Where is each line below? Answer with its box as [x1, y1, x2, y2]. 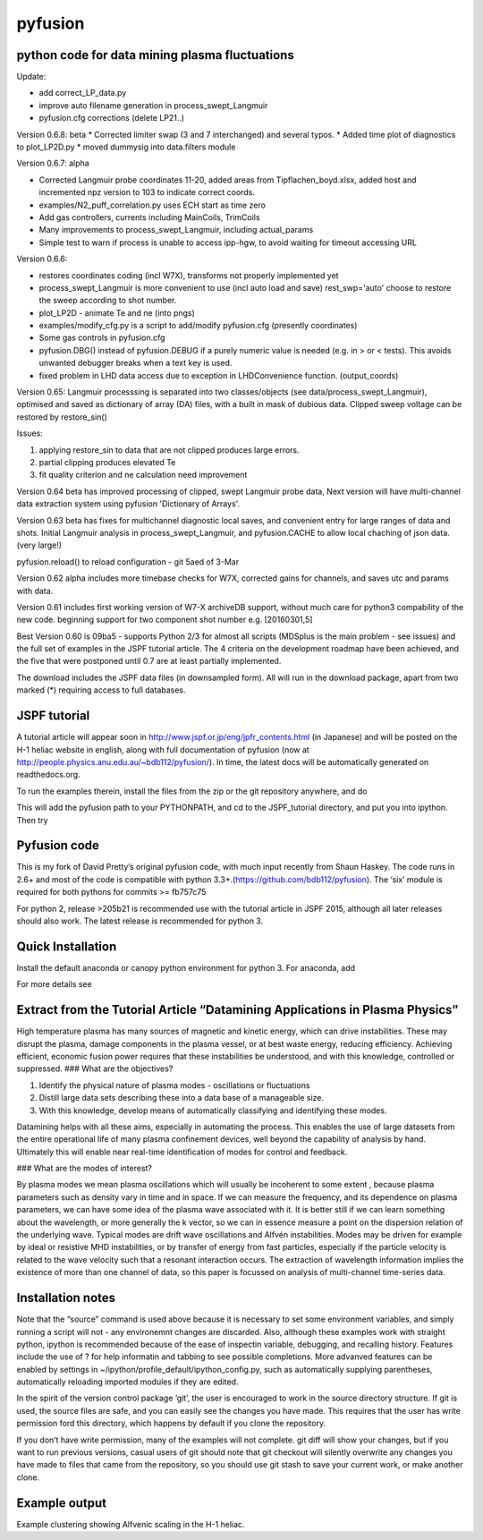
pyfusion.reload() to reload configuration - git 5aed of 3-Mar [16, 556, 240, 567]
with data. [16, 585, 54, 596]
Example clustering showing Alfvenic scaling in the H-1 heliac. [16, 1519, 245, 1529]
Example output [16, 1495, 107, 1510]
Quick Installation [16, 939, 117, 954]
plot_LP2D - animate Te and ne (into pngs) [38, 307, 196, 318]
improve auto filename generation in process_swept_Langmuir [38, 99, 268, 111]
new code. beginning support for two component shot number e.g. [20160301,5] [16, 614, 313, 625]
